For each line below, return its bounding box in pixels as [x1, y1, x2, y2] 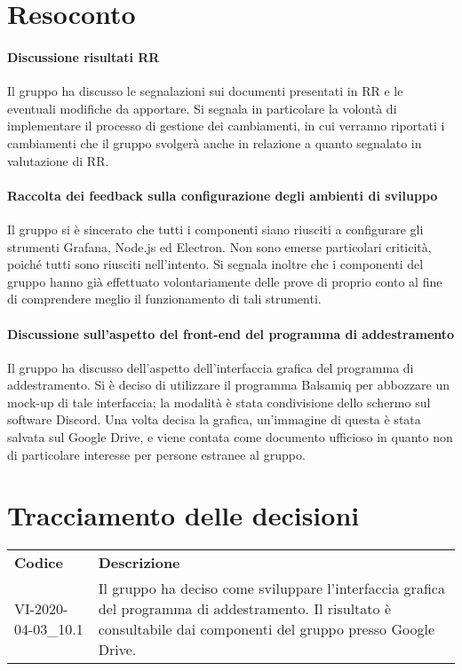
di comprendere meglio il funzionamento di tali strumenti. [7, 289, 322, 308]
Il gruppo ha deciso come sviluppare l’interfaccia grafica [98, 578, 445, 599]
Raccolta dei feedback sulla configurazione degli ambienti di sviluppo [7, 186, 438, 204]
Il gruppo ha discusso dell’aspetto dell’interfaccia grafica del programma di [7, 358, 414, 376]
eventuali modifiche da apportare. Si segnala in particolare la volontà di [7, 99, 397, 117]
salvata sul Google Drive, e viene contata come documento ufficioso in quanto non [7, 428, 453, 446]
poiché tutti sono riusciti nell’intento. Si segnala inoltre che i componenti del [7, 255, 424, 273]
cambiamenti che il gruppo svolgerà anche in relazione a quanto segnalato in [7, 133, 422, 152]
